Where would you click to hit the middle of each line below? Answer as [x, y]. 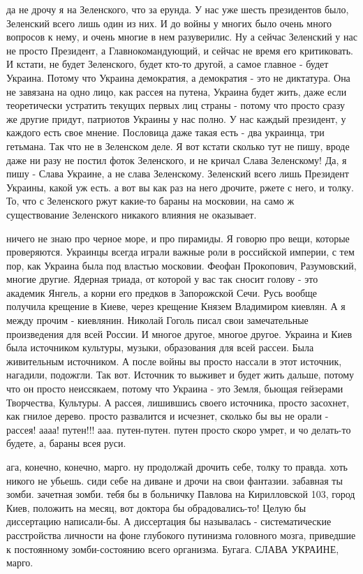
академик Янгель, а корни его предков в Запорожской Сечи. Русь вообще [162, 292]
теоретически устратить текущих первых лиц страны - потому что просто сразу [176, 105]
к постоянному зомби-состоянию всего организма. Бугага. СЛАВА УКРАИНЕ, [173, 549]
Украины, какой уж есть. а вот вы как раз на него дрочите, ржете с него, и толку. [180, 187]
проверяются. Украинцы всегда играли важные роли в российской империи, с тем [180, 252]
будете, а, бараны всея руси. [66, 443]
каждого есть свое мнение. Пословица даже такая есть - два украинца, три [165, 132]
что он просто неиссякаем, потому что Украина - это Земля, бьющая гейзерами [175, 389]
